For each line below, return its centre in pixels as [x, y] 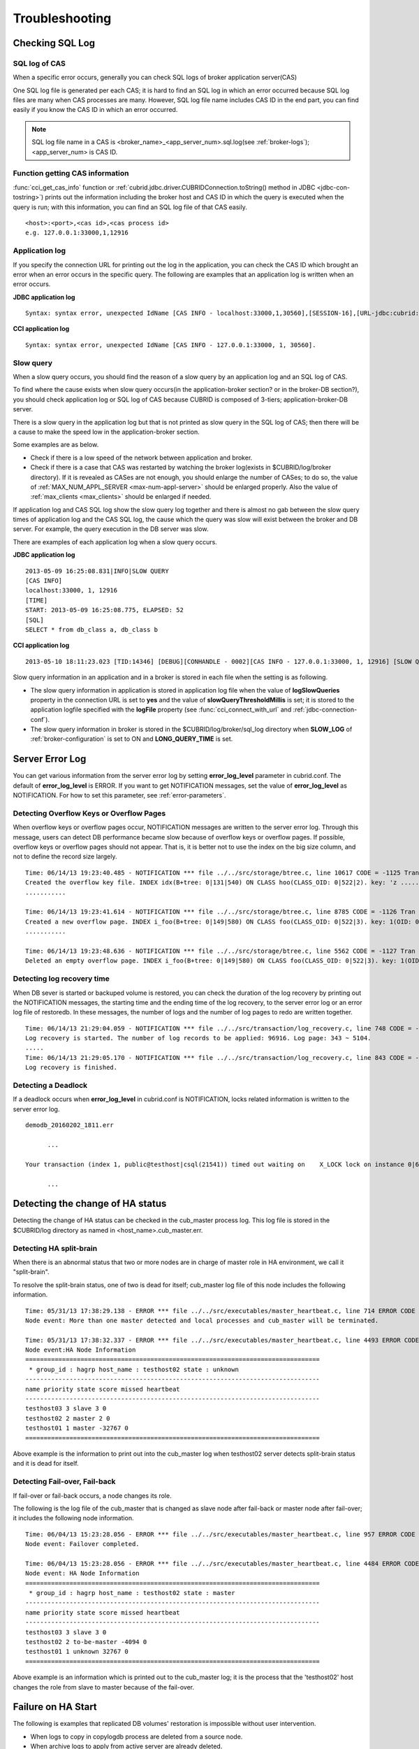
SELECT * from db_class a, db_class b [92, 629]
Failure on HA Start [55, 1707]
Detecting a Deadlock [50, 1086]
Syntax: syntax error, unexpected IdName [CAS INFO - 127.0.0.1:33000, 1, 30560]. [171, 345]
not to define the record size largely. [65, 856]
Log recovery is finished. [72, 1068]
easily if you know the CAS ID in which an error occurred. [95, 110]
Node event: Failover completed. [82, 1544]
